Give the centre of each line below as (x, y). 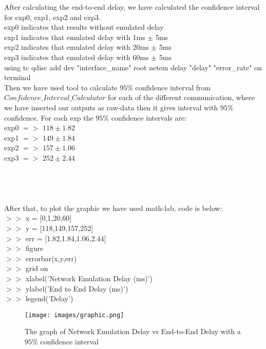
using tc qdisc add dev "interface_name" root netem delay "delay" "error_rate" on (133, 67)
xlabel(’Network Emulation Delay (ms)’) (89, 278)
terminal (17, 77)
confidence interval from (173, 87)
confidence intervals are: (149, 117)
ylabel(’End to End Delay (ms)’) (77, 288)
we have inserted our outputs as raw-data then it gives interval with (111, 107)
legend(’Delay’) (49, 298)
